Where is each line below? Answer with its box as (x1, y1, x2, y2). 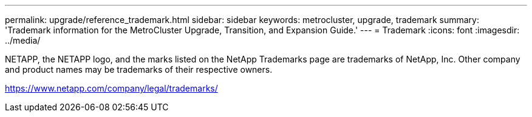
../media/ (5, 35, 41, 45)
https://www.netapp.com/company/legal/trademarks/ (5, 83, 218, 93)
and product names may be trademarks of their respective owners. (5, 64, 273, 75)
